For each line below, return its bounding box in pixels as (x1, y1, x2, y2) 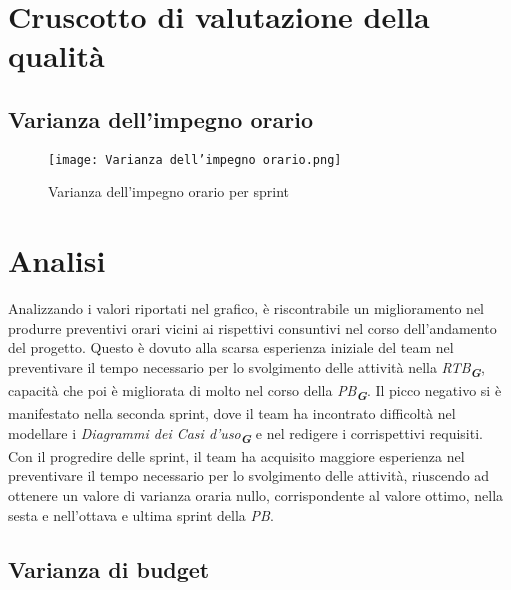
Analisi (8, 240, 106, 281)
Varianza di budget (8, 553, 210, 584)
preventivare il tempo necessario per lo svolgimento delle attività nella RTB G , (8, 356, 485, 381)
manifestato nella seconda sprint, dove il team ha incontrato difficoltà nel (8, 403, 456, 424)
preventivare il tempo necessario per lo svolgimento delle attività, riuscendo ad (8, 465, 490, 486)
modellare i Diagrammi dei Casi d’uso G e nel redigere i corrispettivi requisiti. (8, 422, 483, 447)
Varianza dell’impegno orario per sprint (48, 181, 290, 202)
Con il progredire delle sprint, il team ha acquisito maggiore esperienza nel (8, 445, 465, 466)
